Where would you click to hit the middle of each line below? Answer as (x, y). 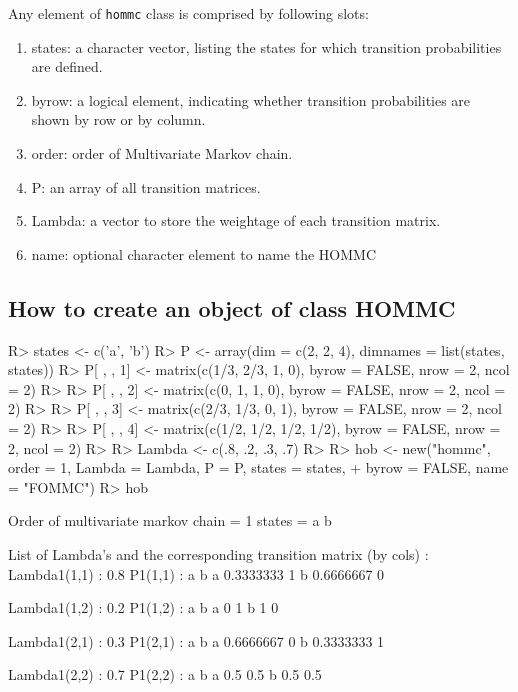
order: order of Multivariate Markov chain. (162, 153)
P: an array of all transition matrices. (146, 186)
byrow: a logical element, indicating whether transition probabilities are (251, 99)
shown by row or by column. (118, 119)
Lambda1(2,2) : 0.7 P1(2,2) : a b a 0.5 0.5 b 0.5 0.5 (165, 674)
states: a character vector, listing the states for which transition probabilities (266, 46)
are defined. (67, 66)
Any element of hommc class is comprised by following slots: (188, 13)
